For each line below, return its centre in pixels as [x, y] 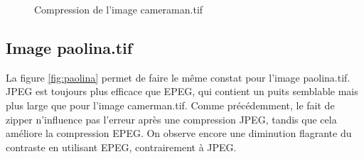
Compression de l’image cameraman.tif [119, 9]
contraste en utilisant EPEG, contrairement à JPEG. [121, 147]
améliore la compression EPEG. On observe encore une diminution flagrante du [179, 133]
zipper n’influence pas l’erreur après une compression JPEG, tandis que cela [171, 119]
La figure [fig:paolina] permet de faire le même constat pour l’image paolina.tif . [178, 77]
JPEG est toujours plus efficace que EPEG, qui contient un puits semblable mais [182, 91]
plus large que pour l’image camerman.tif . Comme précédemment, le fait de [170, 105]
